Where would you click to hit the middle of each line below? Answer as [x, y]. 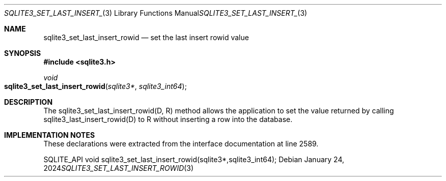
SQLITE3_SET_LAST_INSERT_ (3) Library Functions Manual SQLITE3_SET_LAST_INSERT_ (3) [156, 13]
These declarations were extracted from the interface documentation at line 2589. [181, 144]
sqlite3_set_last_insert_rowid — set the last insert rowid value [146, 37]
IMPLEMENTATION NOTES [50, 135]
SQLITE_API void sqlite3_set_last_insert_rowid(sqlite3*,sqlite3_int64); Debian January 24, [194, 159]
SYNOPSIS [23, 53]
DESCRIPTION [29, 102]
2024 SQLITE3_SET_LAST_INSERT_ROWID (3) [119, 168]
